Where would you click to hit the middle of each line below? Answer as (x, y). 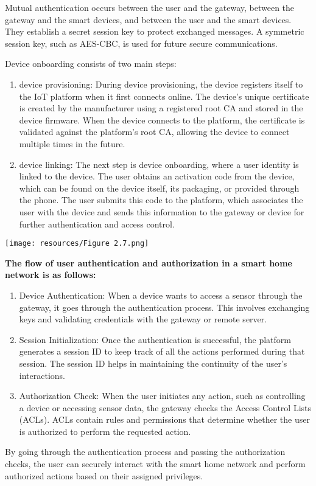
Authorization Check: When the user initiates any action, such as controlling (162, 396)
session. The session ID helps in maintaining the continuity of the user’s (153, 363)
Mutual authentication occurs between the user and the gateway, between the (150, 7)
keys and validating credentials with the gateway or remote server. (143, 319)
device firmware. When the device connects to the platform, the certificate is (162, 120)
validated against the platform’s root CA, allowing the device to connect (154, 132)
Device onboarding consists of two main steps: (91, 64)
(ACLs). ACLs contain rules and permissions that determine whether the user (164, 419)
